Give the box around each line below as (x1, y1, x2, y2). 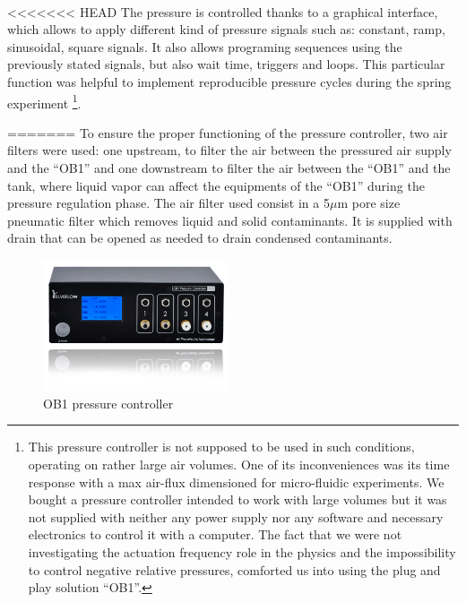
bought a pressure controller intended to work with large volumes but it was (28, 490, 447, 509)
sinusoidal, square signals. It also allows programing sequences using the (7, 37, 402, 56)
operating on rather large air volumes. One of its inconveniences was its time (28, 455, 450, 474)
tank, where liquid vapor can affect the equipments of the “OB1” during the (7, 176, 425, 194)
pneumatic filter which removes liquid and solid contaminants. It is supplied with (7, 211, 453, 229)
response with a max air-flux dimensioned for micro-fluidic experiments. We (28, 472, 444, 491)
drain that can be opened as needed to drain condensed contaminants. (7, 228, 393, 247)
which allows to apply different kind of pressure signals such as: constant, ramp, (7, 20, 445, 39)
